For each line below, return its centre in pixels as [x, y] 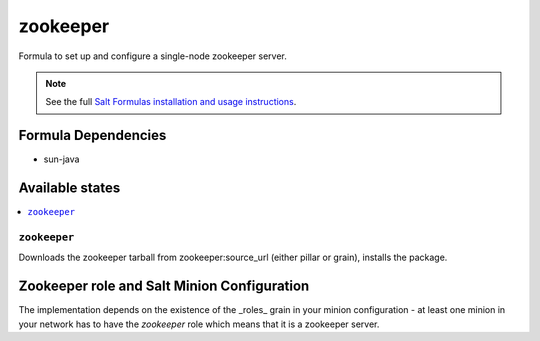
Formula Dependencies [92, 135]
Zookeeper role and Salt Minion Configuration [164, 286]
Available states [69, 188]
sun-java [61, 159]
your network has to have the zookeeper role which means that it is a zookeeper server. [199, 324]
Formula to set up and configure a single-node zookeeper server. [152, 56]
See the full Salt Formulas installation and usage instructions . [171, 102]
